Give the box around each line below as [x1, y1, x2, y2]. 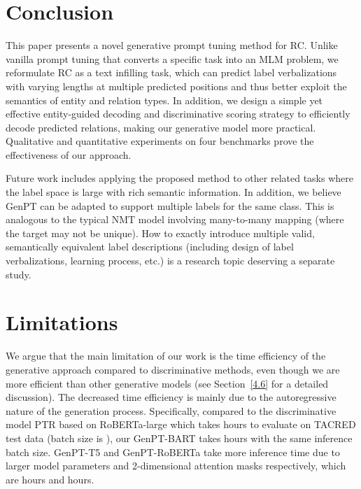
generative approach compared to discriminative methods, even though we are [6, 362, 340, 376]
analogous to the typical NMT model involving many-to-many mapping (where [6, 212, 344, 227]
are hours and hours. [6, 472, 94, 486]
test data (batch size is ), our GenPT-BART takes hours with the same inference [6, 430, 353, 445]
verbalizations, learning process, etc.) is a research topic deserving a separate [6, 253, 335, 268]
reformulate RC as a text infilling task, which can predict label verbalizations [6, 65, 337, 80]
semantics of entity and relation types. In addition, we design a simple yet [6, 92, 323, 107]
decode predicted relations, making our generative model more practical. [6, 120, 316, 134]
